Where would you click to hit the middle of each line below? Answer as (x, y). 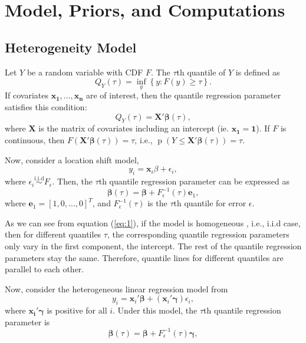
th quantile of (201, 72)
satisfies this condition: (46, 106)
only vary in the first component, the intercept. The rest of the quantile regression (153, 246)
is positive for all (77, 310)
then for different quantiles (53, 234)
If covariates (27, 95)
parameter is (27, 321)
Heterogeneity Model (71, 47)
